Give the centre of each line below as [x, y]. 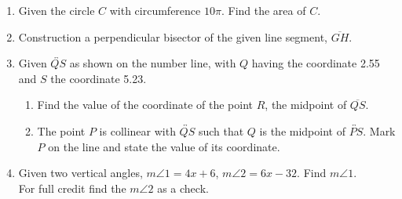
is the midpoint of [302, 130]
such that [221, 130]
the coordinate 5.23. [99, 78]
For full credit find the [72, 188]
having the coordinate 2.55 [316, 63]
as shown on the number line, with [153, 63]
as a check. [183, 188]
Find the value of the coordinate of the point [145, 105]
